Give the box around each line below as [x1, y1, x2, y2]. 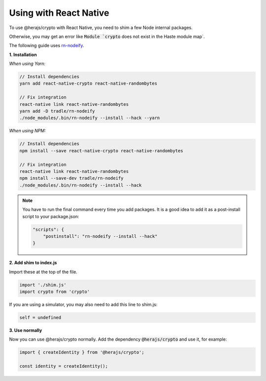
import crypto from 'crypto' [19, 289, 90, 295]
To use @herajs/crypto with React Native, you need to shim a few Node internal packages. [9, 25, 193, 31]
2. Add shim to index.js [9, 260, 57, 266]
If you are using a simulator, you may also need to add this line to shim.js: [9, 302, 158, 308]
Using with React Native [9, 7, 109, 18]
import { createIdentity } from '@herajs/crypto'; [19, 349, 145, 355]
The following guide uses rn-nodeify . [9, 42, 84, 49]
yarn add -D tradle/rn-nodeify [19, 108, 96, 114]
